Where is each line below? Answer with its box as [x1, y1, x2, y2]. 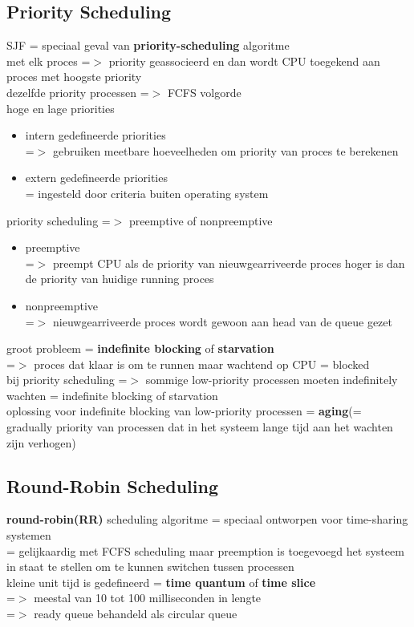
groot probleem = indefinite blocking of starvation [6, 340, 274, 357]
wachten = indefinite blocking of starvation [6, 386, 218, 403]
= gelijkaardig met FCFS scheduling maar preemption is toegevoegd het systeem [6, 542, 404, 559]
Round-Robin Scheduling [6, 473, 218, 498]
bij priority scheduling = [6, 371, 128, 388]
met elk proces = [6, 52, 91, 69]
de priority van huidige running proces [25, 270, 214, 287]
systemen [6, 527, 51, 544]
